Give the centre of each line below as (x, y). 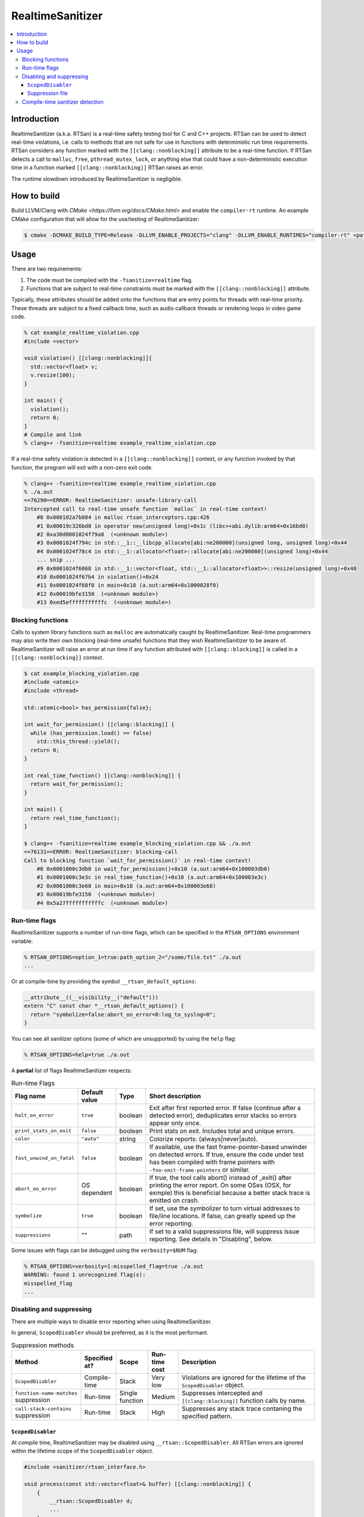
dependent (97, 1192)
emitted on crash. (174, 1200)
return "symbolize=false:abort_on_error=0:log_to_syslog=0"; (123, 1014)
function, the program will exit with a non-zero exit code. (82, 467)
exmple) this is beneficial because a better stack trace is (230, 1192)
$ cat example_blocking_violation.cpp (82, 674)
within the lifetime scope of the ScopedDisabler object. (83, 1451)
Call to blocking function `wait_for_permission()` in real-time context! (138, 860)
